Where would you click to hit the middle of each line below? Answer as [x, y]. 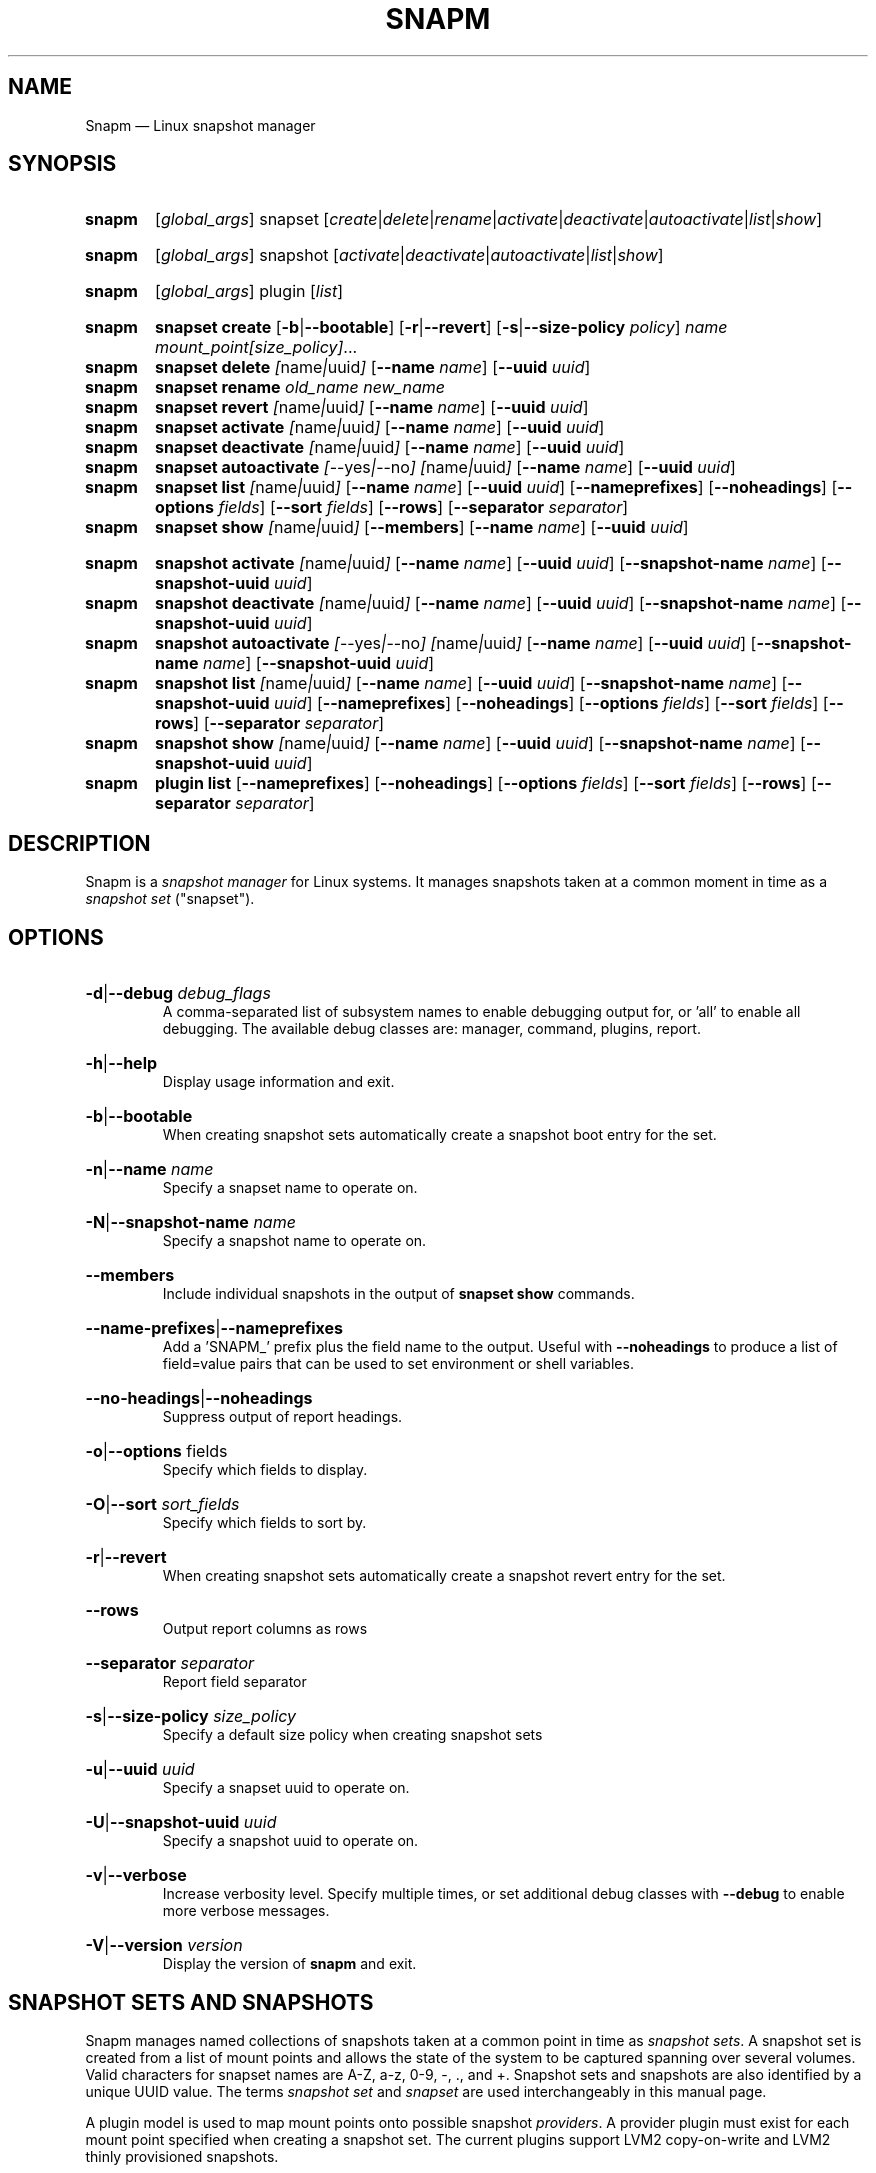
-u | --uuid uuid [140, 1769]
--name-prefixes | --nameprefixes [214, 1328]
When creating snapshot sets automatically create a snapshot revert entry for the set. [444, 1576]
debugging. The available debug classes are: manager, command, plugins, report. [431, 1029]
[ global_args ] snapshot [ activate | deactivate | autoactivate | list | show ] [409, 255]
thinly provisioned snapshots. [182, 2156]
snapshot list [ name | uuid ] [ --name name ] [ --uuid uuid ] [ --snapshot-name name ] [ [471, 683]
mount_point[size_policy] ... [256, 347]
